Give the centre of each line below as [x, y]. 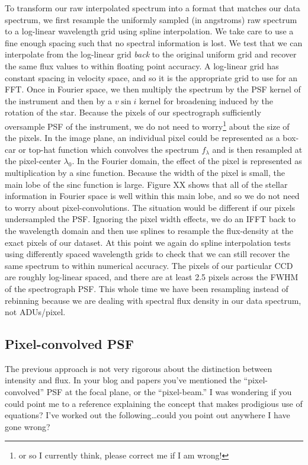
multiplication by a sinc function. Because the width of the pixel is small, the [145, 172]
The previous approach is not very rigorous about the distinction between [139, 368]
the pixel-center [33, 161]
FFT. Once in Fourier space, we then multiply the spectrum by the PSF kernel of [153, 89]
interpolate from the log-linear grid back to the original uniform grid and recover [151, 54]
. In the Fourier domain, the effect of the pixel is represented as [187, 161]
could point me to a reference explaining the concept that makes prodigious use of [154, 403]
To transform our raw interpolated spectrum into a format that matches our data [153, 8]
